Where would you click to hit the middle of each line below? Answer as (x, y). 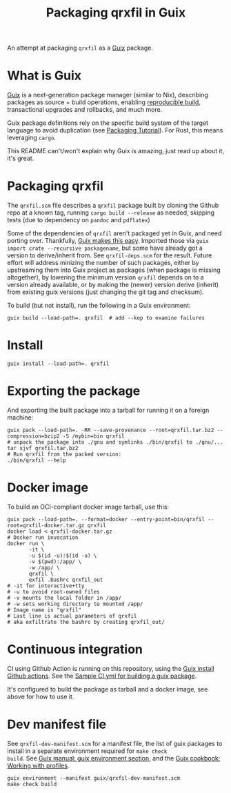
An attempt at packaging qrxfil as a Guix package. (80, 48)
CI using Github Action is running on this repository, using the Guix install (111, 668)
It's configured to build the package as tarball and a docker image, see (108, 689)
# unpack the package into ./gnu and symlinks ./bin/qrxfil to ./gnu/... (115, 442)
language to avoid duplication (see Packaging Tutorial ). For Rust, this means (115, 130)
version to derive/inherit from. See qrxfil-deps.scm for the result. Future (110, 255)
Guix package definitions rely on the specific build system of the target (108, 123)
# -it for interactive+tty (46, 586)
